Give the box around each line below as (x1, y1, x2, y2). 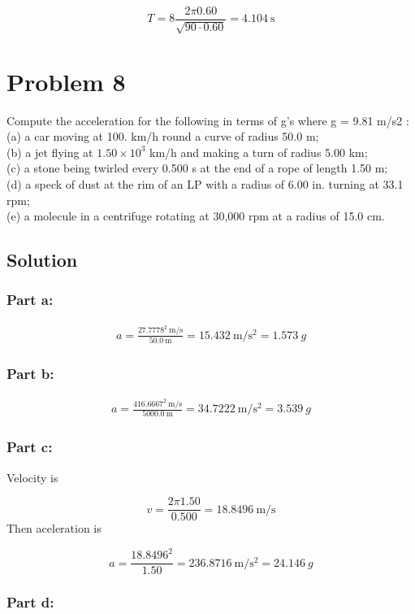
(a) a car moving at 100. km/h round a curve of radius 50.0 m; (6, 128, 319, 145)
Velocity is (6, 468, 58, 486)
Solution (6, 247, 78, 272)
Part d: (6, 592, 54, 612)
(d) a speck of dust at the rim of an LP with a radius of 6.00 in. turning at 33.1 (6, 175, 404, 192)
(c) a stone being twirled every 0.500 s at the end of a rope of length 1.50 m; (6, 159, 388, 176)
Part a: (6, 290, 54, 310)
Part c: (6, 437, 53, 457)
